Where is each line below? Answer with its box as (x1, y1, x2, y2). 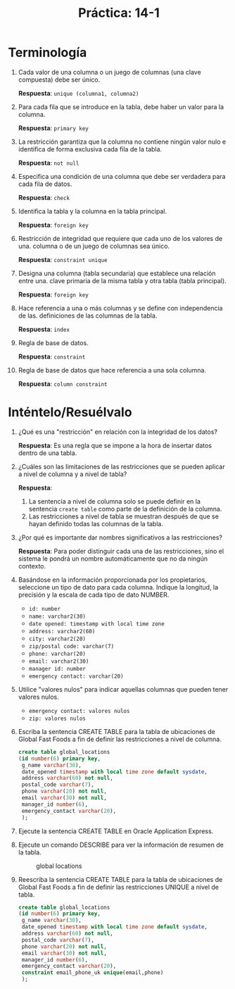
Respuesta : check (18, 193, 70, 201)
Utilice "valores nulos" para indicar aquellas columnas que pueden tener (18, 685, 229, 693)
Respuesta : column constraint (18, 379, 108, 388)
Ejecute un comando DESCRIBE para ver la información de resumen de (18, 840, 224, 849)
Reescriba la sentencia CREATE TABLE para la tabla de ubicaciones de (18, 875, 223, 883)
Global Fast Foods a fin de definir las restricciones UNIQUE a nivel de (18, 883, 220, 891)
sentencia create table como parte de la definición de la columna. (28, 504, 222, 513)
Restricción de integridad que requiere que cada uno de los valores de (18, 234, 223, 242)
